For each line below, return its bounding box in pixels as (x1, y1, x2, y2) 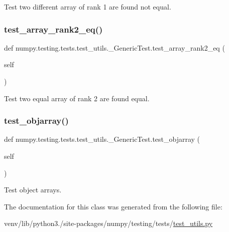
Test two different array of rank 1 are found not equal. (4, 2, 171, 12)
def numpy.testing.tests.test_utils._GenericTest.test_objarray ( (4, 134, 200, 144)
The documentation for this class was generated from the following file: (4, 201, 222, 211)
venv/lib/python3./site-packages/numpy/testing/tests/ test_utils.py (4, 218, 213, 228)
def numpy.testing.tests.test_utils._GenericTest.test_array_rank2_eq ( (4, 42, 225, 53)
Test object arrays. (4, 184, 62, 195)
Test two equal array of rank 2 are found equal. (4, 93, 150, 103)
